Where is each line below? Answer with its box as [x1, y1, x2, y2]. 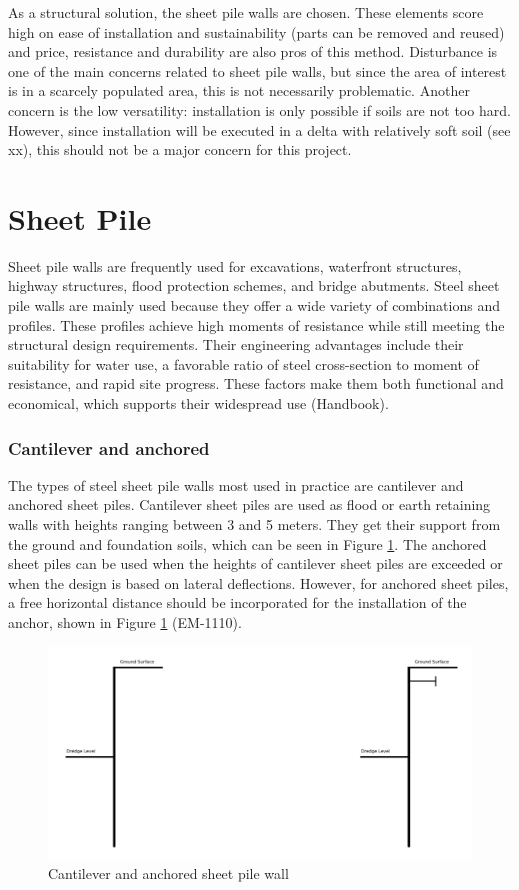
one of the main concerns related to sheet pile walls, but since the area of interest [8, 60, 507, 81]
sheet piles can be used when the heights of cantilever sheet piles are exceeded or [8, 553, 503, 574]
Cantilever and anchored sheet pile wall [48, 862, 289, 883]
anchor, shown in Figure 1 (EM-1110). [8, 612, 242, 632]
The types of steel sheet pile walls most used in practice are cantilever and [8, 474, 464, 495]
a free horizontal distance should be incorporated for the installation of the [8, 592, 467, 613]
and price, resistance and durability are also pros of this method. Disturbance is [8, 41, 498, 62]
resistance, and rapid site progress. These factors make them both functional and [8, 373, 504, 394]
